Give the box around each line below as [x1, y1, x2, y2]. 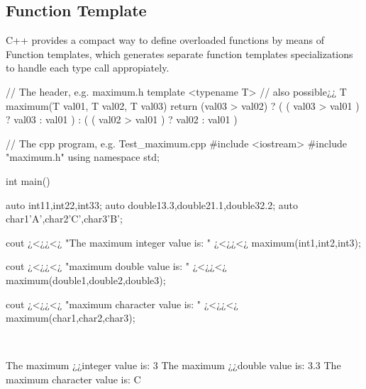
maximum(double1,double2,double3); [6, 272, 166, 287]
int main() [6, 173, 50, 188]
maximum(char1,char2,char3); [6, 310, 135, 325]
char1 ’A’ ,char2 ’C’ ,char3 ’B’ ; [6, 211, 123, 226]
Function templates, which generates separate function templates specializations [6, 46, 353, 61]
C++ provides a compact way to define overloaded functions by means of [6, 33, 325, 47]
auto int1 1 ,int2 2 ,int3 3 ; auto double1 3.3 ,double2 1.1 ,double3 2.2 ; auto [6, 197, 299, 212]
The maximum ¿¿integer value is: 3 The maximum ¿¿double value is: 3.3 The [6, 358, 341, 373]
